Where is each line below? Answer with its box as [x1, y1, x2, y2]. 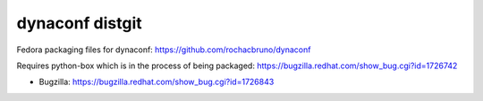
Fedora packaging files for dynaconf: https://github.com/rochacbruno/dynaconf [16, 44, 311, 55]
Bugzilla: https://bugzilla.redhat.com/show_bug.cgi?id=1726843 [38, 76, 275, 88]
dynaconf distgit [16, 13, 142, 33]
